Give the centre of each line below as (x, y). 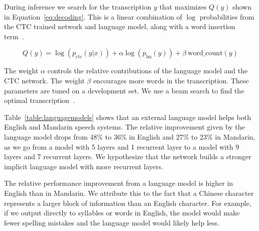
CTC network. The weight (44, 80)
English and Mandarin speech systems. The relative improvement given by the (124, 127)
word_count (205, 53)
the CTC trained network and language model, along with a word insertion (120, 26)
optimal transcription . (39, 100)
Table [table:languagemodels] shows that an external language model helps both (127, 117)
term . (14, 36)
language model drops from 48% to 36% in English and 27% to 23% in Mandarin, (130, 136)
